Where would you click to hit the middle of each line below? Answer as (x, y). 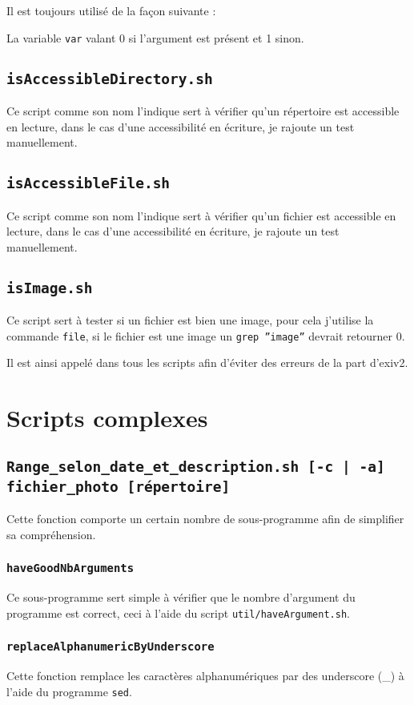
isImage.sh (50, 288)
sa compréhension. (51, 534)
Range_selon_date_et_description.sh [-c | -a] (196, 466)
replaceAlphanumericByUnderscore (111, 647)
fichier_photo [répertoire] (119, 486)
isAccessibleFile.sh (88, 183)
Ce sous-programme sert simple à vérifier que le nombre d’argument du (181, 597)
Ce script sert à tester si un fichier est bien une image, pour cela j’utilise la (190, 320)
